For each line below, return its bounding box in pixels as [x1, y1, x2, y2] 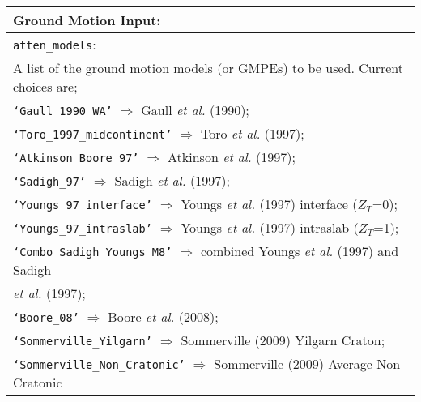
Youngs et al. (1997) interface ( [181, 195, 358, 213]
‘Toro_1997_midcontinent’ [13, 128, 172, 141]
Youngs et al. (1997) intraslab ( [181, 218, 359, 237]
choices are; [13, 77, 78, 96]
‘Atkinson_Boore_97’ [13, 152, 139, 165]
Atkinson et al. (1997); [168, 148, 296, 166]
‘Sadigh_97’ [13, 175, 87, 188]
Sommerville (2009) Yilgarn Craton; [181, 331, 385, 349]
